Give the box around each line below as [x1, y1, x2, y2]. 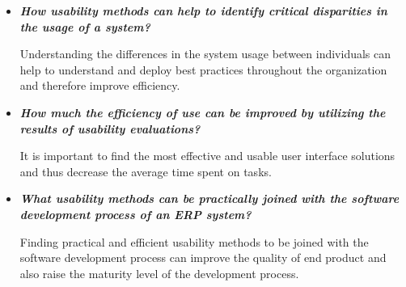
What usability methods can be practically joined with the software [19, 190, 400, 207]
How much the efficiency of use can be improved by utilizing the [19, 103, 386, 120]
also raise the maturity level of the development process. [19, 264, 299, 281]
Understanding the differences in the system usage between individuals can [19, 45, 391, 62]
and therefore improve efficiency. [19, 77, 180, 94]
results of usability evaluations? [19, 120, 201, 137]
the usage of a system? [19, 18, 150, 35]
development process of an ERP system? [19, 205, 252, 222]
